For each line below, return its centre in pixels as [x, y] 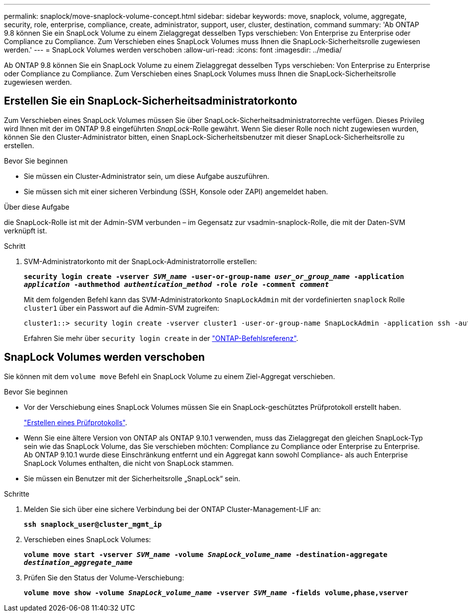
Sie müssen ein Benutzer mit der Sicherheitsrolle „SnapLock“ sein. [132, 478]
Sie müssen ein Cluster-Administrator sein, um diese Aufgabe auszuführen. [147, 176]
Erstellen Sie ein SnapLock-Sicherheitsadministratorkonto [151, 101]
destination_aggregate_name [78, 562]
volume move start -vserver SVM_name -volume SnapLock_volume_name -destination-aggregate [206, 554]
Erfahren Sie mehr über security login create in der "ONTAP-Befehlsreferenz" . [161, 338]
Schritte [17, 494]
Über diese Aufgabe [37, 207]
